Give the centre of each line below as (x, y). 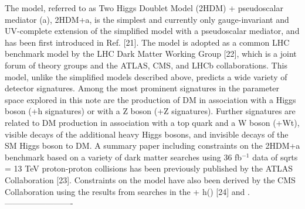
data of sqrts (275, 157)
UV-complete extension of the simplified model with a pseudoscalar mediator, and (152, 31)
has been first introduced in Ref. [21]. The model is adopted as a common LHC (147, 42)
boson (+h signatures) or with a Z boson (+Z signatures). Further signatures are (150, 111)
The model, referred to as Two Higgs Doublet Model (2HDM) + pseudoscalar (144, 8)
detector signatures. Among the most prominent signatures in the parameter (142, 88)
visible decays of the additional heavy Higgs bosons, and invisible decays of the (147, 134)
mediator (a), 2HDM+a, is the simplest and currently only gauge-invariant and (147, 19)
